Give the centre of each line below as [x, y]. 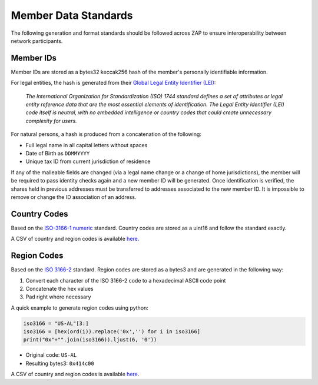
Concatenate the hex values [59, 288]
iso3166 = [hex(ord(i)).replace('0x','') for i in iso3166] [112, 332]
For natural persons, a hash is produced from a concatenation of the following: [106, 134]
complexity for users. [51, 121]
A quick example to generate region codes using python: [79, 308]
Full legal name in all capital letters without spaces [87, 145]
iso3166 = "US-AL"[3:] [56, 323]
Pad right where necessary [58, 297]
